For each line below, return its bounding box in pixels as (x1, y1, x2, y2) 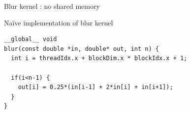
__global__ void (4, 36, 57, 43)
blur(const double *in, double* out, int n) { (4, 45, 159, 52)
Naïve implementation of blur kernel (4, 17, 113, 27)
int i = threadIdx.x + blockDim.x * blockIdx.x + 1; (11, 55, 188, 62)
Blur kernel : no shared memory (4, 1, 100, 11)
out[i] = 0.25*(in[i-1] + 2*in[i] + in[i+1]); (18, 84, 173, 91)
